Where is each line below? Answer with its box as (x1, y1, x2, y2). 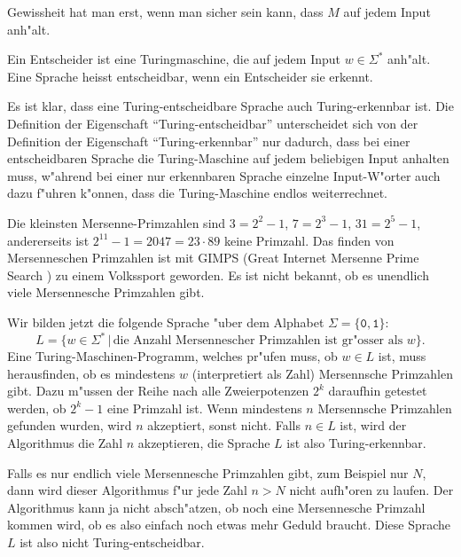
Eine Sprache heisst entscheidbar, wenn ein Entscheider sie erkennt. (7, 67, 373, 85)
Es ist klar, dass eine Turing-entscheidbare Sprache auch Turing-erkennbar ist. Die (7, 97, 454, 115)
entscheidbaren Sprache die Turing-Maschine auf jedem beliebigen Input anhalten (7, 149, 449, 168)
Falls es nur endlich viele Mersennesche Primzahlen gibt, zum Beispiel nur (7, 463, 409, 482)
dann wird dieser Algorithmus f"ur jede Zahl (7, 481, 247, 499)
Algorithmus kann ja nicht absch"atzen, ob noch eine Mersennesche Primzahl (7, 498, 426, 516)
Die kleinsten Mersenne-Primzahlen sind (7, 213, 226, 231)
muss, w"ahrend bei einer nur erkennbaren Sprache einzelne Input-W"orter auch (7, 166, 441, 184)
